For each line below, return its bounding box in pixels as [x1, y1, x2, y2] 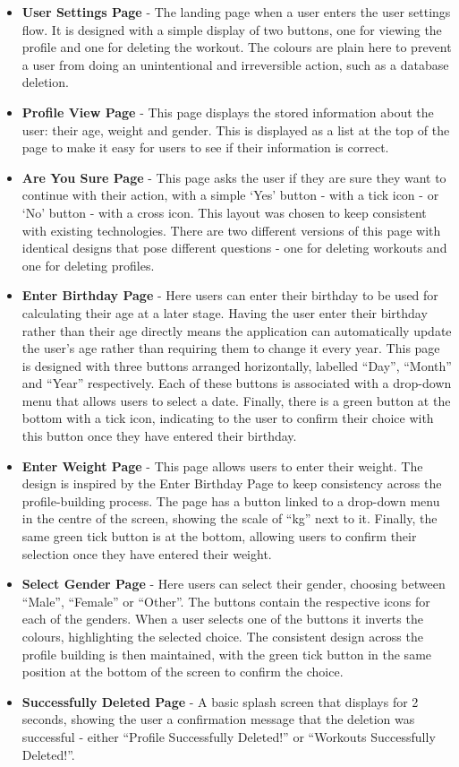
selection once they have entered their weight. [21, 544, 272, 563]
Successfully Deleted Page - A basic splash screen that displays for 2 [21, 692, 419, 711]
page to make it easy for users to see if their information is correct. [21, 138, 389, 157]
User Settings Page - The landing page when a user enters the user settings [21, 3, 451, 21]
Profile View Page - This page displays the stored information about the [21, 102, 434, 121]
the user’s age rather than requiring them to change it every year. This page [21, 339, 440, 358]
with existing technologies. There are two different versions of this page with [21, 220, 441, 239]
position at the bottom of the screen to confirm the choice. [21, 662, 344, 681]
